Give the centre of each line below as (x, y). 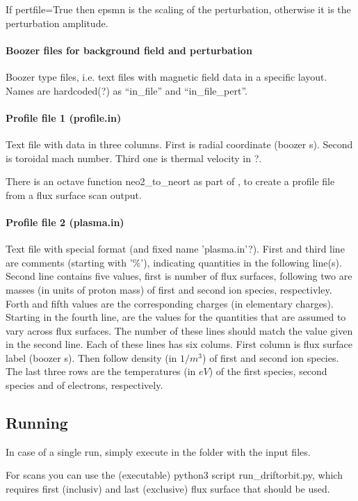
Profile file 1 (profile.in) (64, 117)
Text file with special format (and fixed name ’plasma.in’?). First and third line (175, 249)
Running (37, 423)
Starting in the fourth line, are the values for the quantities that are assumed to (176, 317)
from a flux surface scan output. (74, 194)
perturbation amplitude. (57, 23)
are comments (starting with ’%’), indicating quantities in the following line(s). (174, 262)
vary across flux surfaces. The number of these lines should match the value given (179, 330)
